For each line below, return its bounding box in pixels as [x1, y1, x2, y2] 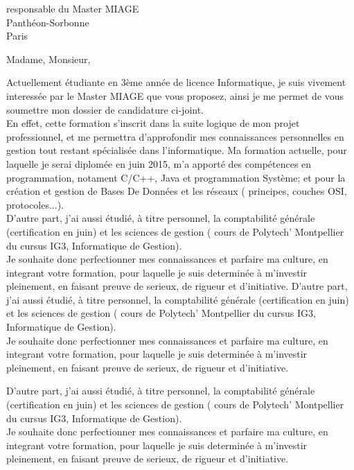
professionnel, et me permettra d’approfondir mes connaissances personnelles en [6, 129, 344, 143]
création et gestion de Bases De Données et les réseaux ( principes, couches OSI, [6, 184, 347, 198]
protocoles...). [6, 197, 64, 211]
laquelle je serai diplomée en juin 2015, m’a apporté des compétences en [6, 156, 312, 171]
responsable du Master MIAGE [6, 1, 139, 15]
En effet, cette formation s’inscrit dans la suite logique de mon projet [6, 116, 300, 130]
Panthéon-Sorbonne [6, 15, 89, 29]
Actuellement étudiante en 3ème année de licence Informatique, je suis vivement [6, 75, 346, 89]
